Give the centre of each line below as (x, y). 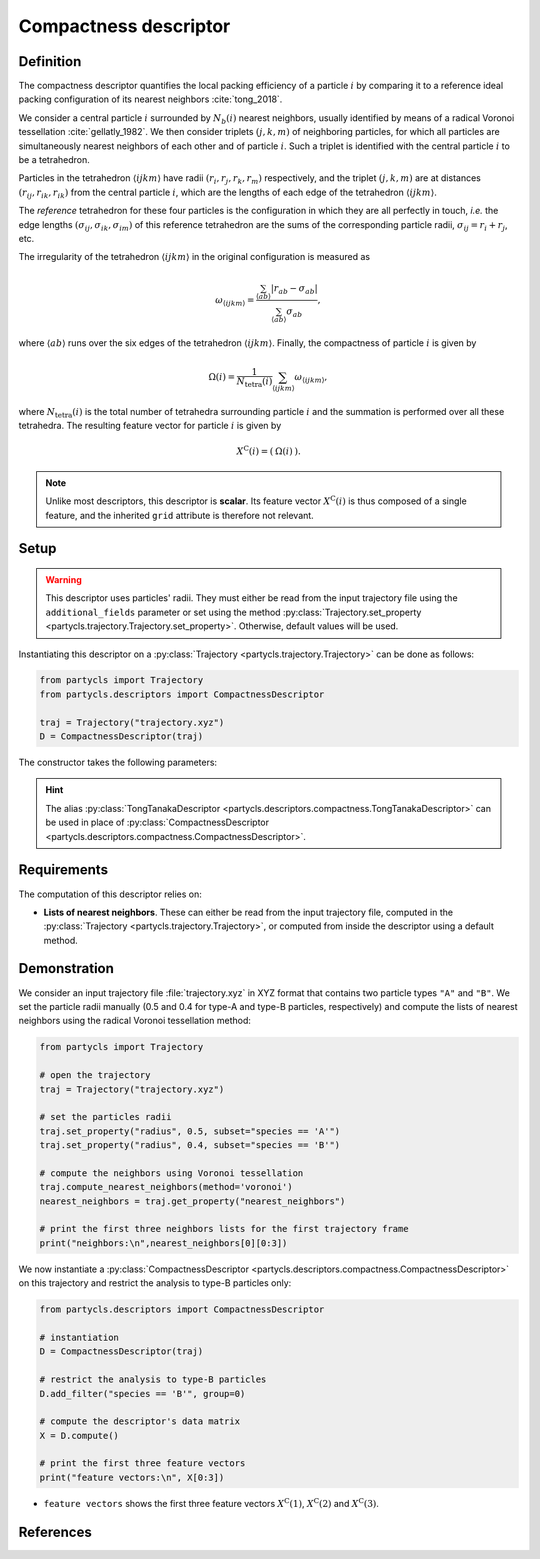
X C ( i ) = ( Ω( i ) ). (269, 450)
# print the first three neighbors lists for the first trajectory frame (224, 1229)
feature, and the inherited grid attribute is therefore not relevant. (179, 515)
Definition (50, 61)
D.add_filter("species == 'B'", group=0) (142, 1393)
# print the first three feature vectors (142, 1463)
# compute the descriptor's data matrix (139, 1421)
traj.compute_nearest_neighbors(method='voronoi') (166, 1187)
